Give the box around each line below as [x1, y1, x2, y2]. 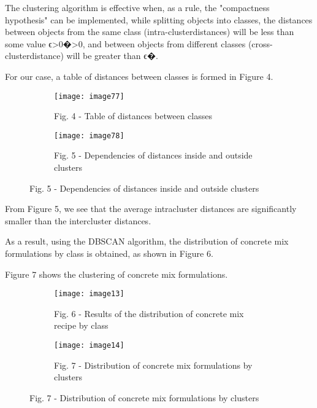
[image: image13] [54, 289, 124, 299]
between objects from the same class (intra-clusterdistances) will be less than [5, 25, 294, 38]
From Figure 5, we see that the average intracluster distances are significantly [5, 202, 297, 215]
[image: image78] [54, 131, 124, 140]
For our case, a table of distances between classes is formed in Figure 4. [5, 69, 273, 82]
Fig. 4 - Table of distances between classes [54, 109, 212, 122]
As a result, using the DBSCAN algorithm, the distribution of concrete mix [5, 235, 289, 248]
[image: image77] [54, 92, 124, 101]
